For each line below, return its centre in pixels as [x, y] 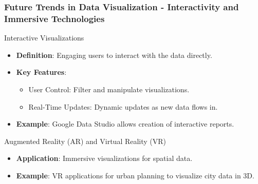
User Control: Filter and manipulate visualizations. [109, 89]
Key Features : [41, 72]
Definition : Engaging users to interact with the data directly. [114, 55]
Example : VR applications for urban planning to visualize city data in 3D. [135, 175]
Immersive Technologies [54, 18]
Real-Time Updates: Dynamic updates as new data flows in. [123, 106]
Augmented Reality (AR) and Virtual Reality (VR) [85, 141]
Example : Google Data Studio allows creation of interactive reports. [125, 124]
